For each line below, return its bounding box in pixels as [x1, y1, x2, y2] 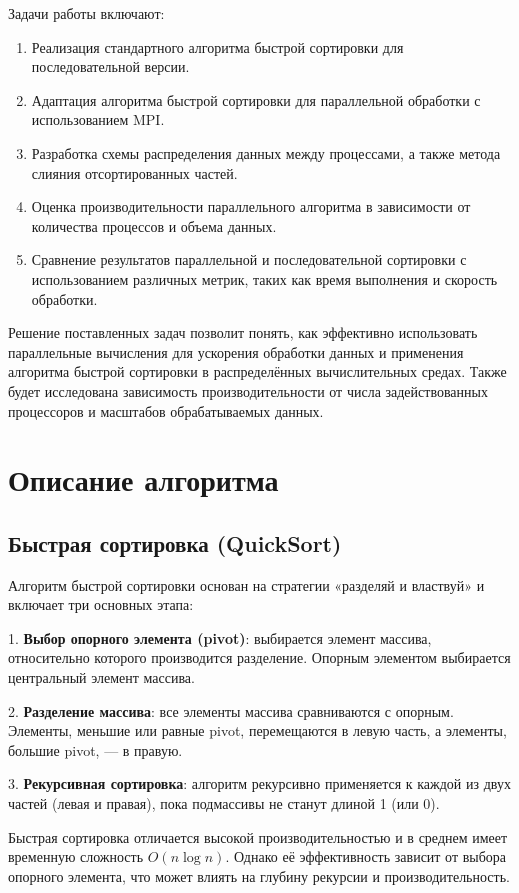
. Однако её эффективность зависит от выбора [225, 846, 507, 867]
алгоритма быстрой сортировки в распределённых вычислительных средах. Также [8, 361, 507, 382]
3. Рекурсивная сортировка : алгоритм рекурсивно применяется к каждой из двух [8, 773, 511, 794]
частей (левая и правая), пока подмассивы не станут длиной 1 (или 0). [8, 793, 440, 814]
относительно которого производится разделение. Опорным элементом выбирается [8, 647, 511, 668]
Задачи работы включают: [8, 3, 165, 23]
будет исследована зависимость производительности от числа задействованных [8, 380, 488, 401]
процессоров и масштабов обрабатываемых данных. [8, 400, 324, 421]
